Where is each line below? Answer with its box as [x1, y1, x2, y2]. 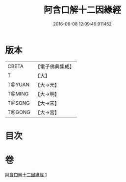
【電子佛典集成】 [35, 63, 75, 70]
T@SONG [7, 99, 30, 106]
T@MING [7, 90, 29, 97]
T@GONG [7, 109, 30, 115]
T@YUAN [7, 81, 30, 88]
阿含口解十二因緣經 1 [5, 172, 47, 178]
